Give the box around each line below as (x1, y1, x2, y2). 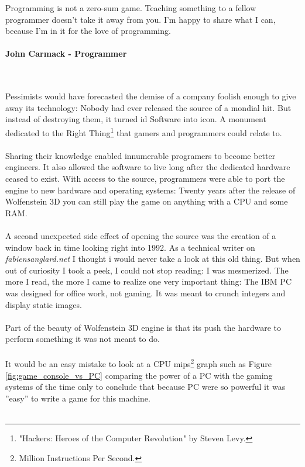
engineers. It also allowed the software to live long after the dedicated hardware (5, 161, 290, 173)
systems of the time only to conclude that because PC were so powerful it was (5, 380, 286, 393)
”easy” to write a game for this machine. (5, 392, 150, 404)
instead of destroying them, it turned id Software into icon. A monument (5, 113, 266, 125)
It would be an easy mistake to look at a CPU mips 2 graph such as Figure (5, 356, 272, 370)
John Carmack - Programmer (5, 47, 127, 60)
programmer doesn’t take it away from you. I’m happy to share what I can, (5, 13, 276, 25)
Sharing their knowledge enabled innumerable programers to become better (5, 149, 276, 161)
